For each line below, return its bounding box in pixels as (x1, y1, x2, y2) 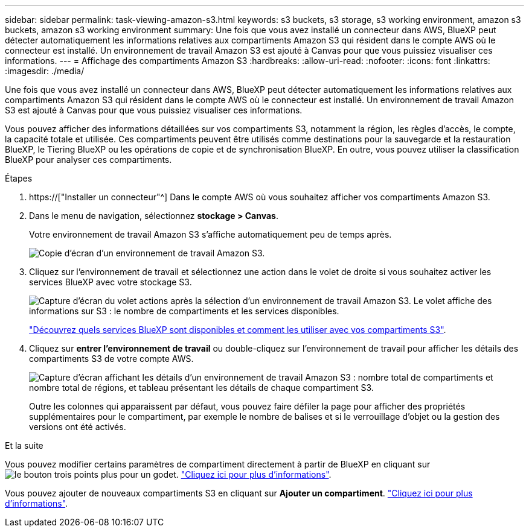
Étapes (5, 173, 33, 183)
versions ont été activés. (29, 422, 126, 432)
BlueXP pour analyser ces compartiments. (5, 154, 172, 165)
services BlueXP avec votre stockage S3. (29, 277, 192, 287)
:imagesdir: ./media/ (5, 66, 85, 76)
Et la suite (5, 440, 43, 451)
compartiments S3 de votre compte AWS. (29, 353, 194, 364)
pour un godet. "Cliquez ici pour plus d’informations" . (120, 469, 332, 480)
